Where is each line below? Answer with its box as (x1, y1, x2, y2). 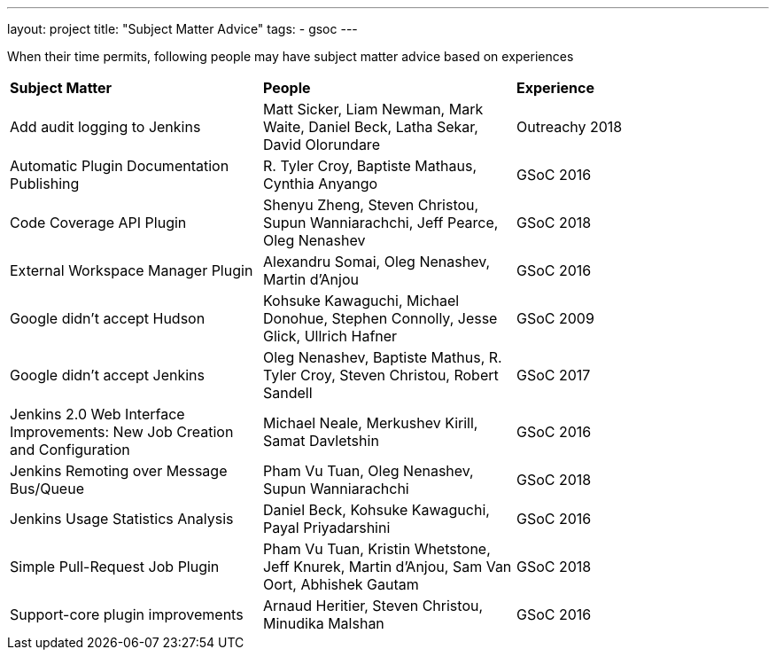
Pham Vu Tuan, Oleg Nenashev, (262, 462, 474, 480)
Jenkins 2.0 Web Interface (10, 405, 185, 423)
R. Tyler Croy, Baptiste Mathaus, (262, 157, 477, 175)
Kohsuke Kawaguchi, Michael (262, 292, 460, 309)
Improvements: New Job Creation (10, 423, 234, 441)
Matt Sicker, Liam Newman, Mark (262, 100, 484, 118)
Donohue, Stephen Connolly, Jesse (262, 309, 498, 327)
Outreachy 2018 (516, 118, 623, 136)
